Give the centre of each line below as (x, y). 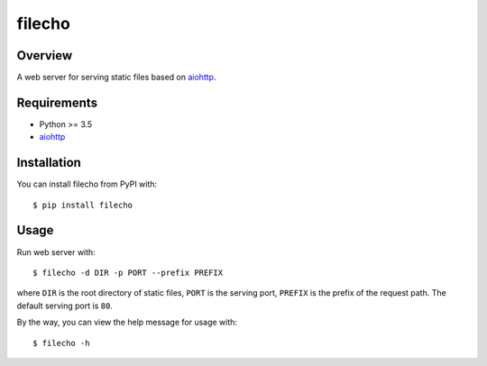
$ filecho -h (61, 343)
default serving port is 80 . (64, 306)
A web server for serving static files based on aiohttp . (116, 78)
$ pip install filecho (83, 205)
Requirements (57, 102)
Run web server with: (56, 252)
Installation (49, 163)
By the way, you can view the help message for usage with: (127, 322)
